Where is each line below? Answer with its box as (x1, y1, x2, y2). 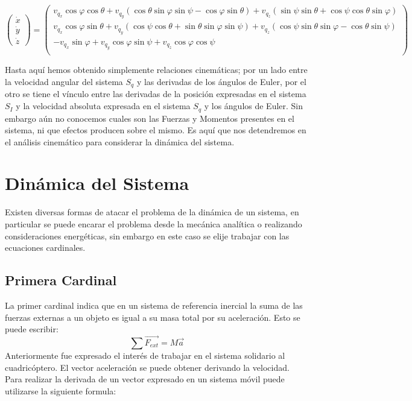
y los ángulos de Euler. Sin (204, 99, 303, 112)
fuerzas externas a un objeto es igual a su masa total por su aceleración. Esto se (5, 311, 300, 323)
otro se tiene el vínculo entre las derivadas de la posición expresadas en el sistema (5, 87, 306, 100)
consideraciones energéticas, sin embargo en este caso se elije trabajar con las (5, 229, 290, 242)
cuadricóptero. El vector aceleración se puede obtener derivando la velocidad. (5, 361, 290, 373)
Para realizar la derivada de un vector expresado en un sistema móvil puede (5, 373, 285, 385)
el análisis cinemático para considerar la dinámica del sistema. (5, 135, 235, 148)
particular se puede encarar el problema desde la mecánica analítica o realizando (5, 218, 302, 230)
